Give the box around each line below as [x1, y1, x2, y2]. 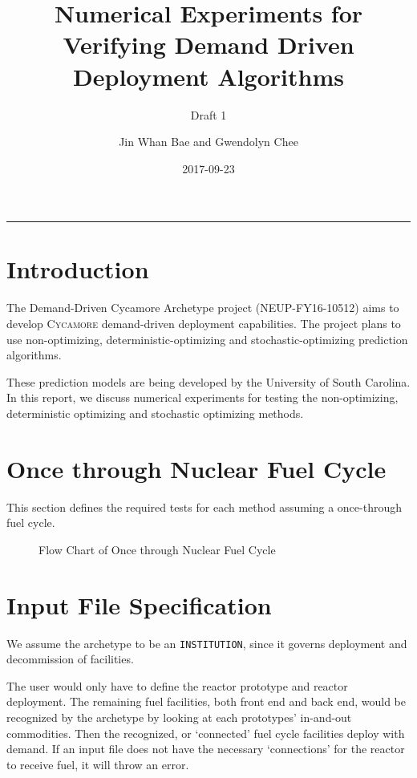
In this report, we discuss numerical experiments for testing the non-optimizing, [6, 389, 399, 406]
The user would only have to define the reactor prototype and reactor [6, 677, 348, 694]
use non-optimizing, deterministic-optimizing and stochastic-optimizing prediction [6, 330, 408, 347]
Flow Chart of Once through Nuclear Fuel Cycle [38, 541, 276, 557]
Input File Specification [6, 588, 272, 621]
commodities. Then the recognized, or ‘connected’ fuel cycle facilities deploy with [6, 724, 405, 741]
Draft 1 [190, 106, 227, 123]
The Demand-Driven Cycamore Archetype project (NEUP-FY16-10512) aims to [6, 299, 399, 316]
